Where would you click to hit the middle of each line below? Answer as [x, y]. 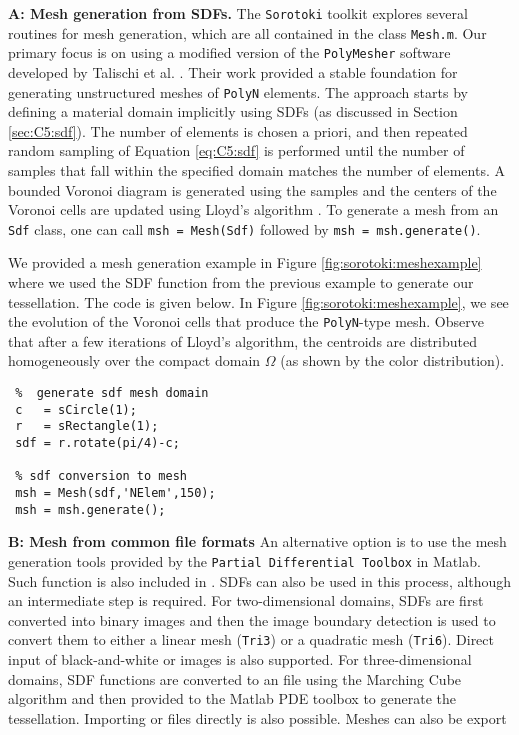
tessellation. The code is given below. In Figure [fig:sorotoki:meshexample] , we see [258, 301]
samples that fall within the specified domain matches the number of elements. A [256, 170]
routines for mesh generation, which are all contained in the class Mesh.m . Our [247, 32]
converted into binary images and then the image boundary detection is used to [252, 619]
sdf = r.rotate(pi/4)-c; [97, 443]
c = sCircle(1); [76, 409]
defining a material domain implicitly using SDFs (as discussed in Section [233, 111]
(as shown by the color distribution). [392, 360]
